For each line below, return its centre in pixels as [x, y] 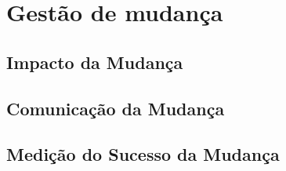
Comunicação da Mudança [116, 108]
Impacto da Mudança [95, 62]
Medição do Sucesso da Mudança [143, 154]
